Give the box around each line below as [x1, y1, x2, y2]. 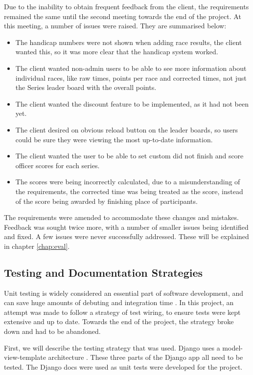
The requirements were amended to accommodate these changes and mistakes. [4, 212, 239, 222]
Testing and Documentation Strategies [4, 265, 203, 280]
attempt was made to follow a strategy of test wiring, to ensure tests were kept [4, 307, 241, 317]
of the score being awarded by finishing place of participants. [15, 196, 198, 206]
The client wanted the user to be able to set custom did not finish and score [15, 151, 244, 161]
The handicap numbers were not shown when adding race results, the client [15, 37, 242, 47]
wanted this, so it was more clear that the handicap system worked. [15, 46, 218, 57]
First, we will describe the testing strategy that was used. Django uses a [4, 342, 220, 353]
